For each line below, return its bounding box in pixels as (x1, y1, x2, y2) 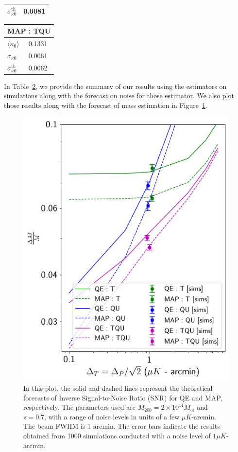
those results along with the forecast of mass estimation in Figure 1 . (4, 100, 207, 110)
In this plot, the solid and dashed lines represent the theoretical (23, 382, 213, 393)
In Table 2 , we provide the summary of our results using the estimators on (4, 81, 227, 91)
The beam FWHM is (23, 421, 85, 431)
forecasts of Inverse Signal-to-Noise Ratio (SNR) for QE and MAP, (23, 392, 222, 402)
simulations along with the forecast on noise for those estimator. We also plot (4, 90, 234, 101)
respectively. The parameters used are (23, 402, 136, 412)
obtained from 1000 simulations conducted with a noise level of (23, 430, 211, 440)
